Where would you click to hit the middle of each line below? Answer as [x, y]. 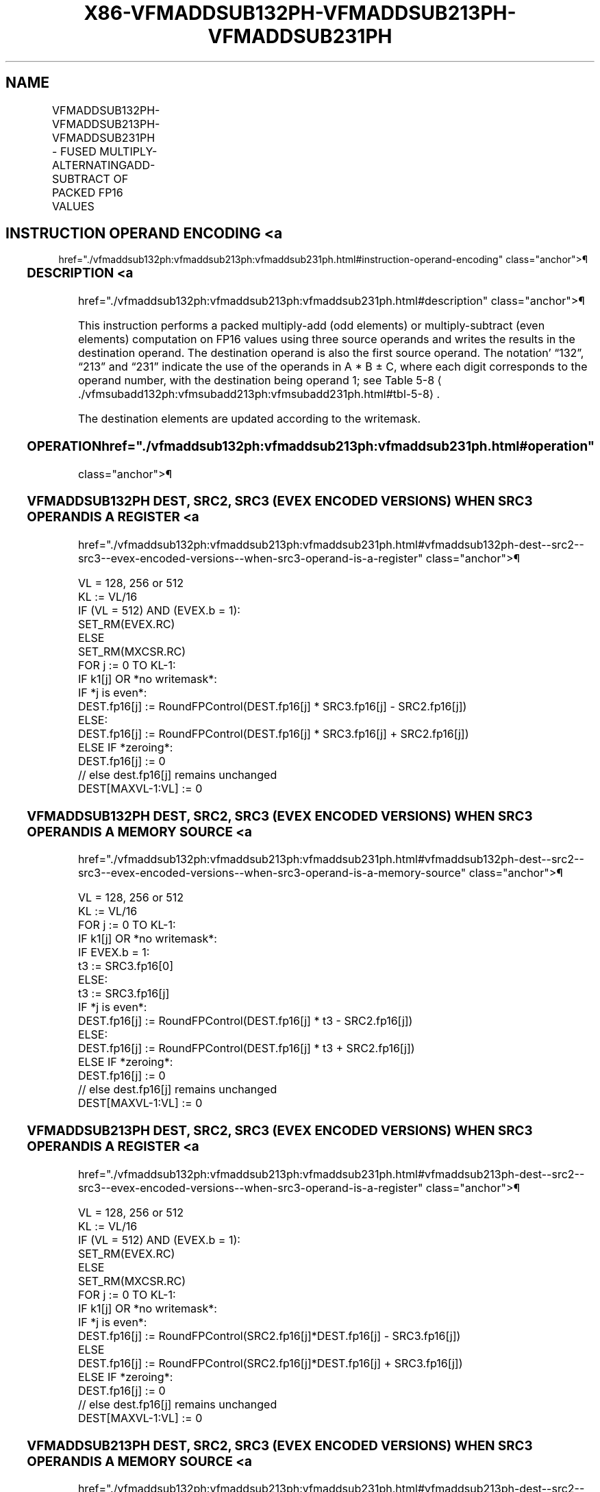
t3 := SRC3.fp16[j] [124, 994]
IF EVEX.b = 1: [114, 953]
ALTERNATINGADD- [104, 165]
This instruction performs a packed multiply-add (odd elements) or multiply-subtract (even [311, 326]
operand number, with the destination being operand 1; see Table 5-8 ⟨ [260, 381]
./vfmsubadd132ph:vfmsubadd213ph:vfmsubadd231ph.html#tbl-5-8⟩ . [259, 394]
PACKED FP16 [88, 192]
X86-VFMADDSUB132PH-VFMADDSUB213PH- [300, 13]
